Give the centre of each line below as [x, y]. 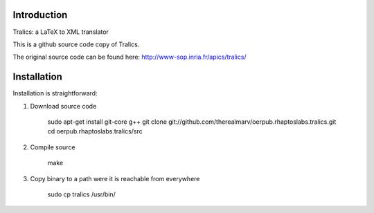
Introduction [40, 15]
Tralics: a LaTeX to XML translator [61, 32]
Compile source [53, 147]
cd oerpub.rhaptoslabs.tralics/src [95, 131]
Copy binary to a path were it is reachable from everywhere [115, 178]
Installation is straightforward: [55, 93]
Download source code [63, 106]
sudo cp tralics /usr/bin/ [81, 194]
